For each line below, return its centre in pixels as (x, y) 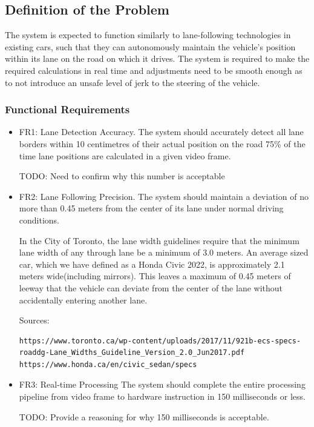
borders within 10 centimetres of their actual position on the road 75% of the (162, 143)
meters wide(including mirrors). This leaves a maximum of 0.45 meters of (155, 276)
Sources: (34, 320)
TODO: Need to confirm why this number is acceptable (122, 176)
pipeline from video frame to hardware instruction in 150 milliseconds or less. (162, 396)
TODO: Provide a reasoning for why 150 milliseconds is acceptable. (144, 416)
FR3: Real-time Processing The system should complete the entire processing (162, 384)
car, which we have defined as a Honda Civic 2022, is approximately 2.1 (152, 264)
